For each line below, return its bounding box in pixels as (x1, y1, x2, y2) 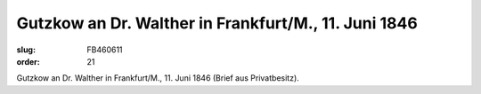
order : (16, 56, 40, 67)
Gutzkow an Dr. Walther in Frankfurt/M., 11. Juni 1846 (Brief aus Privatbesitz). (16, 73, 300, 83)
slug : (16, 44, 36, 55)
